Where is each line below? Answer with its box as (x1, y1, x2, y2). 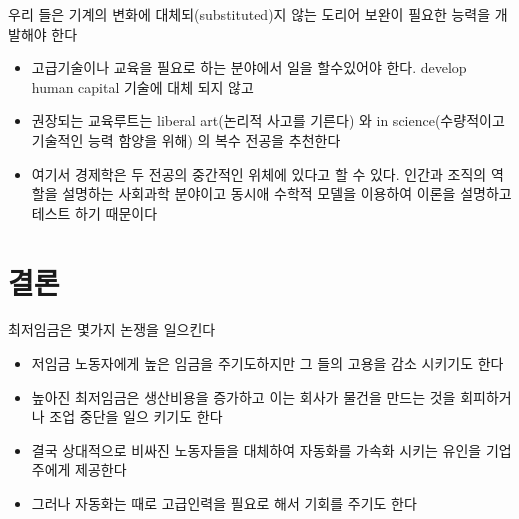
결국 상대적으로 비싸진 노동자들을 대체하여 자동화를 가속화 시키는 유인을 (31, 439, 482, 460)
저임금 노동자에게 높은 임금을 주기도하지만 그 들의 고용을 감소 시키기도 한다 (31, 353, 504, 374)
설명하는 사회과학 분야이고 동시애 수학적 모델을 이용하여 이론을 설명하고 (62, 183, 512, 204)
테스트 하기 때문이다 (31, 202, 158, 223)
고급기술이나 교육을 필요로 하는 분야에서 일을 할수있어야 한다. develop (31, 57, 467, 78)
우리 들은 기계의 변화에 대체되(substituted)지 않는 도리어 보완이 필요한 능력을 (8, 4, 491, 24)
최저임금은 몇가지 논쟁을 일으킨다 (8, 319, 216, 340)
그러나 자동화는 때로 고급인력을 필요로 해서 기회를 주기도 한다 (31, 493, 417, 514)
